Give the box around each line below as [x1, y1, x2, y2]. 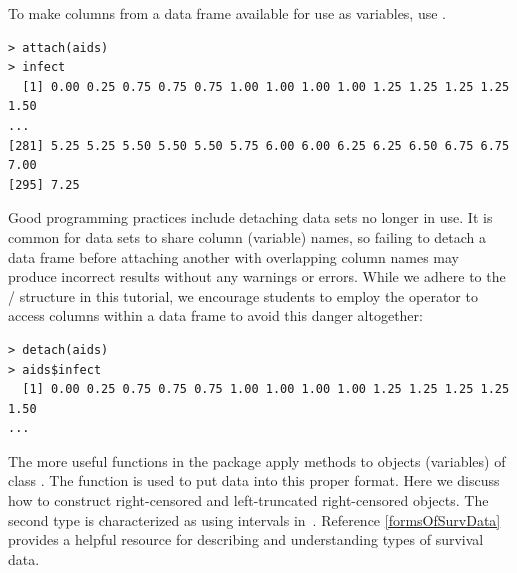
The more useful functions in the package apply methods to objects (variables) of [8, 450, 506, 471]
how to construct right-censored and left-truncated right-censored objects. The [8, 490, 489, 511]
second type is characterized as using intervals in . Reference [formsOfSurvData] [8, 509, 501, 530]
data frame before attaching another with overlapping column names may [8, 246, 459, 267]
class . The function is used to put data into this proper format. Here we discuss [8, 470, 500, 491]
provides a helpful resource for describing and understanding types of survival [8, 529, 484, 550]
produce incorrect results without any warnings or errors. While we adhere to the [8, 266, 506, 287]
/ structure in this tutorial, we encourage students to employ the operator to [8, 285, 478, 306]
